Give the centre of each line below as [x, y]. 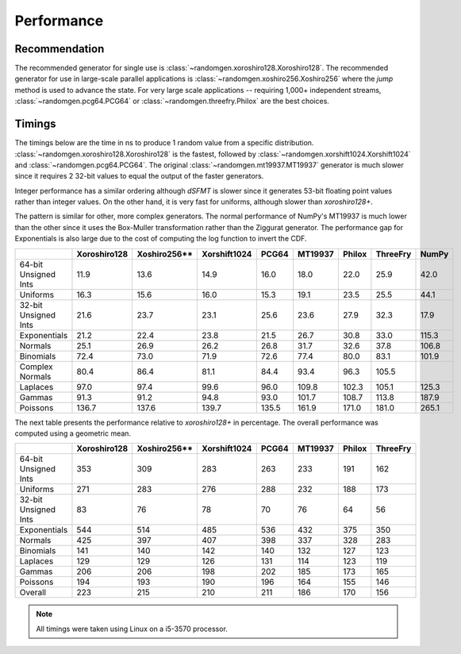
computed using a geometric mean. [73, 433]
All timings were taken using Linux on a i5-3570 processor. [132, 629]
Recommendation [60, 49]
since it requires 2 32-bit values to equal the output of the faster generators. [139, 176]
